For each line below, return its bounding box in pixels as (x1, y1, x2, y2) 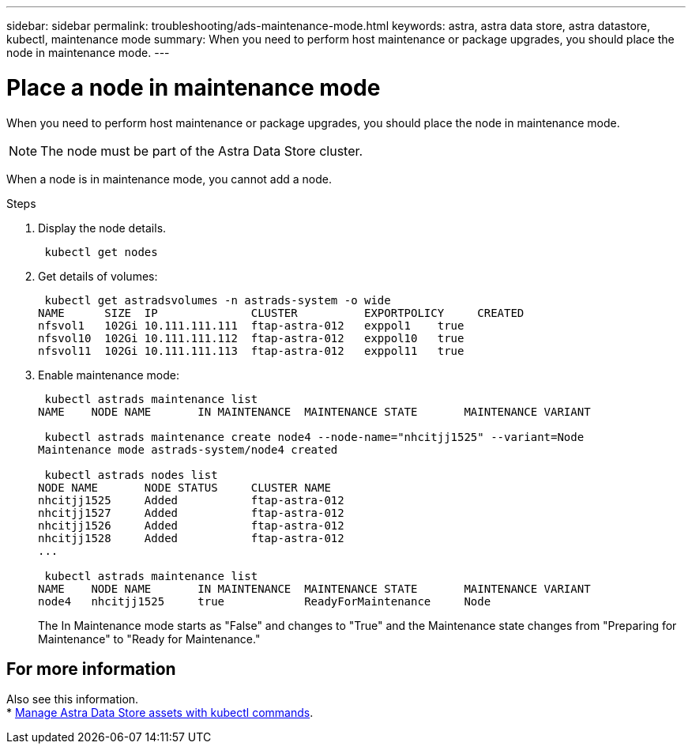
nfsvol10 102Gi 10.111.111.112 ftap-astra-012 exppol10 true (38, 331, 464, 345)
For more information (6, 658, 176, 679)
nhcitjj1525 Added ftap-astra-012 (38, 493, 344, 507)
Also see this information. (6, 692, 139, 707)
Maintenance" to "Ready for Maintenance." (38, 631, 261, 646)
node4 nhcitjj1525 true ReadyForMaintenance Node (38, 594, 491, 608)
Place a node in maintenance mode (6, 73, 381, 101)
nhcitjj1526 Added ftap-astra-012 (38, 518, 344, 532)
